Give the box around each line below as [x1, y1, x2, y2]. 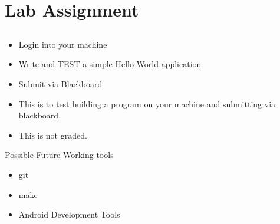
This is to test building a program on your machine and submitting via [18, 97, 276, 110]
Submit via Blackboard [18, 77, 103, 90]
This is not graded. [18, 129, 87, 141]
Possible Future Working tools [5, 149, 114, 161]
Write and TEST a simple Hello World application [18, 58, 202, 70]
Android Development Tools [18, 208, 120, 220]
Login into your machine [18, 38, 107, 50]
